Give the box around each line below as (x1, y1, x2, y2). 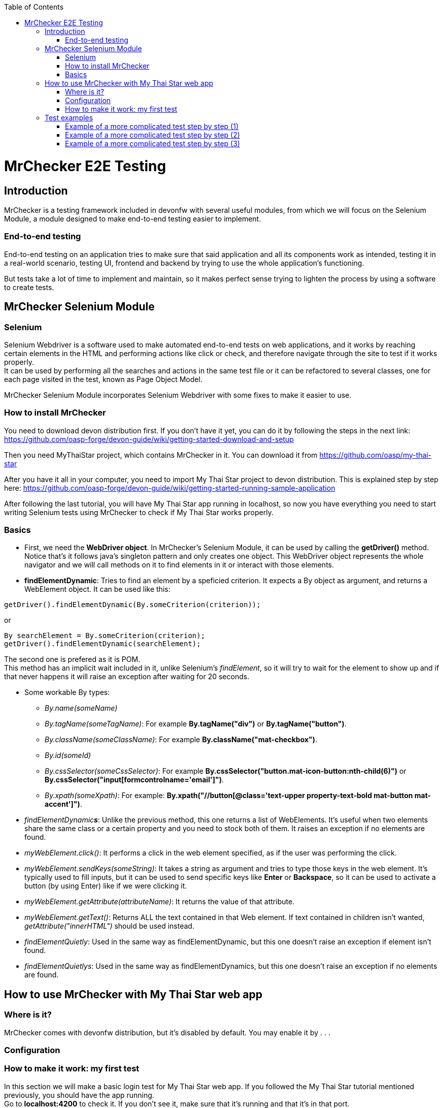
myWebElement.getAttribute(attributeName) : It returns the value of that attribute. (24, 897, 295, 906)
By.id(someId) (45, 751, 91, 760)
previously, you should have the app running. (4, 1090, 154, 1099)
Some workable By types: (24, 688, 110, 697)
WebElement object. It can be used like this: (24, 585, 171, 594)
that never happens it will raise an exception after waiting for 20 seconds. (4, 672, 250, 681)
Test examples (45, 113, 93, 122)
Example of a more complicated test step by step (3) (65, 139, 240, 148)
